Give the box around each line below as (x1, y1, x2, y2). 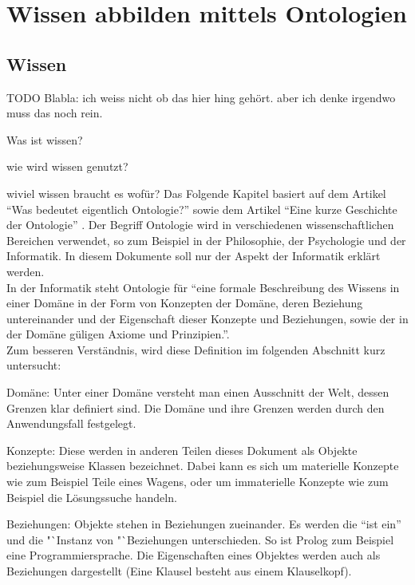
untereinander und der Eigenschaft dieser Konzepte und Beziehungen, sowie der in (6, 310, 409, 326)
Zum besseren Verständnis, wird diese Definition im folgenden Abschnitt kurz (6, 341, 385, 358)
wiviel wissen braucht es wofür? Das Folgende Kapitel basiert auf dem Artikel (6, 184, 386, 201)
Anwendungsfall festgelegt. (6, 415, 136, 432)
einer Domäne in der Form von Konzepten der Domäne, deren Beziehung (6, 294, 363, 311)
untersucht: (6, 357, 61, 374)
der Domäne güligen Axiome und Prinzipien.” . (6, 326, 230, 342)
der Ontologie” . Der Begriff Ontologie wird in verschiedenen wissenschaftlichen (6, 216, 394, 233)
